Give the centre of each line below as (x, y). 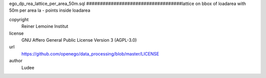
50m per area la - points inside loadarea (50, 10)
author (16, 61)
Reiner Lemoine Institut (45, 26)
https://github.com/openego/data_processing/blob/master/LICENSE (90, 53)
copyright (19, 19)
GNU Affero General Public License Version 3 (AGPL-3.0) (79, 40)
